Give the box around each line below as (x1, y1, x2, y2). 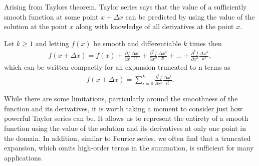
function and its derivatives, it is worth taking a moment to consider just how (4, 103, 243, 113)
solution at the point (4, 21, 68, 32)
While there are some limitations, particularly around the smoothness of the (4, 93, 238, 104)
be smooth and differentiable (93, 38, 181, 48)
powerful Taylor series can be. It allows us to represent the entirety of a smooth (4, 113, 248, 123)
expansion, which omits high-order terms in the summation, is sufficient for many (4, 142, 254, 153)
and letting (35, 38, 69, 48)
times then (189, 38, 222, 48)
